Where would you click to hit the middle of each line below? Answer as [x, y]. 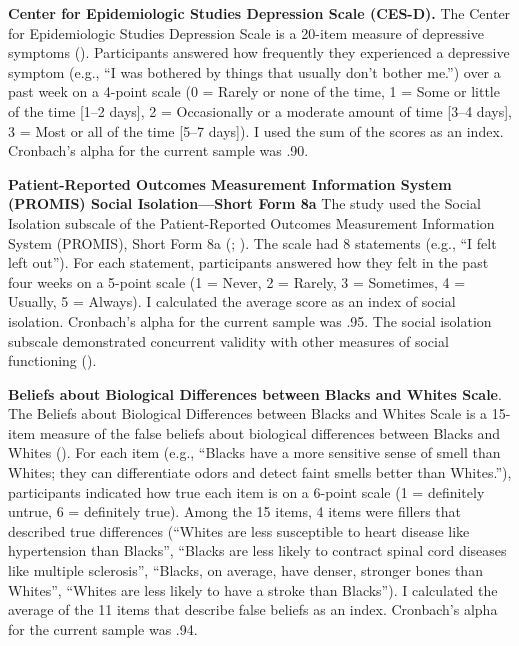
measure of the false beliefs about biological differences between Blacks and [270, 432]
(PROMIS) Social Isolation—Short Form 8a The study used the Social [244, 203]
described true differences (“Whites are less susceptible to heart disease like [239, 530]
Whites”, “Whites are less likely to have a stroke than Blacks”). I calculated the [253, 589]
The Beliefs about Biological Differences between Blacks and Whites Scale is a [248, 413]
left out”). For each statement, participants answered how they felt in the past [248, 262]
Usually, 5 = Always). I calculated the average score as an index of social [232, 301]
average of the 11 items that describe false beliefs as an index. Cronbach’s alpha [253, 609]
